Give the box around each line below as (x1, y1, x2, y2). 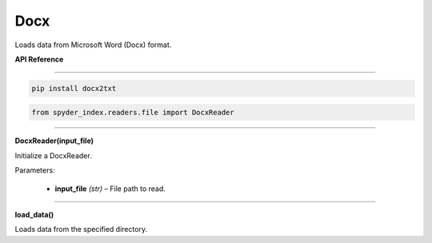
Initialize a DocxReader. (14, 150, 92, 160)
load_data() (14, 210, 54, 220)
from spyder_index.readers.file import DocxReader (31, 108, 235, 117)
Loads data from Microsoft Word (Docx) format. (14, 40, 172, 50)
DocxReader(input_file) (14, 136, 94, 145)
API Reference (14, 54, 64, 64)
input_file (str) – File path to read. (54, 184, 166, 193)
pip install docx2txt (31, 84, 117, 93)
